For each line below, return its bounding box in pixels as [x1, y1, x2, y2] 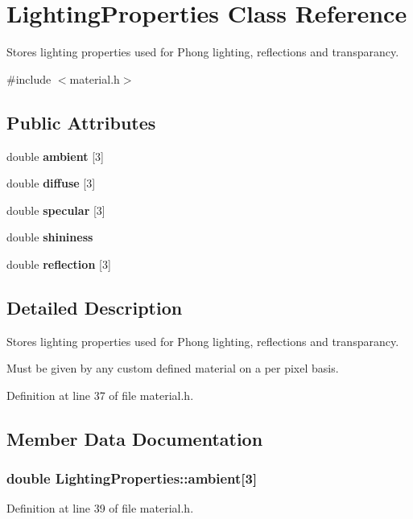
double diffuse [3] [6, 175, 96, 192]
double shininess [6, 229, 93, 245]
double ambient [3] [6, 147, 104, 164]
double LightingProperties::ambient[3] [6, 468, 258, 488]
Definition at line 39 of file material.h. [6, 500, 194, 517]
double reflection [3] [6, 255, 111, 272]
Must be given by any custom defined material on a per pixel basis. [6, 360, 339, 377]
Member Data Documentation [6, 426, 263, 451]
